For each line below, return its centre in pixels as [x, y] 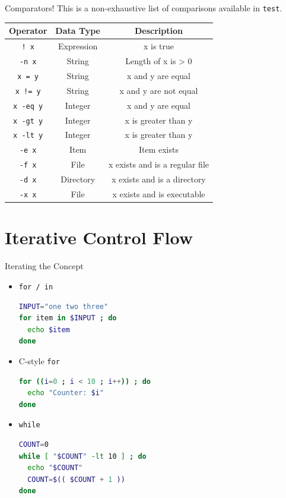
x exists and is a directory [159, 179]
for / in [36, 287]
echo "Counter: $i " [66, 393]
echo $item [49, 330]
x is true [158, 46]
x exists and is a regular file [159, 164]
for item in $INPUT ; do [68, 318]
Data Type [78, 31]
